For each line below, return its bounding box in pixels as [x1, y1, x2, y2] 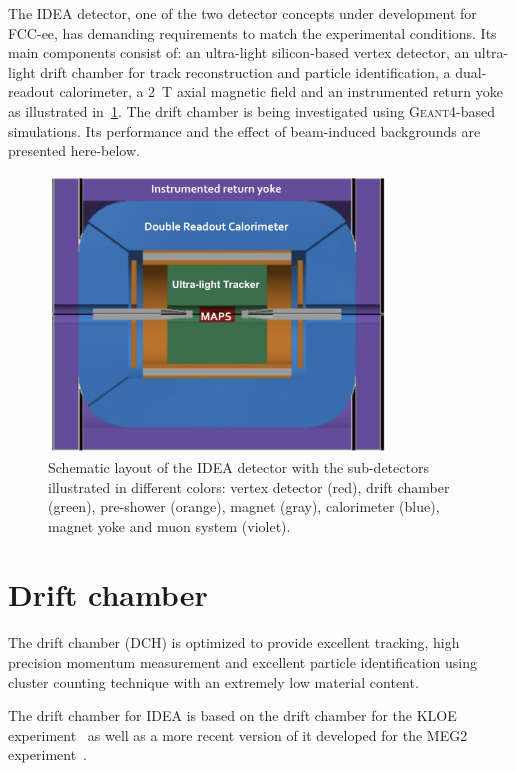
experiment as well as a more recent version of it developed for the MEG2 [8, 724, 468, 745]
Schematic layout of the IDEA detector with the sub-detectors [48, 456, 429, 477]
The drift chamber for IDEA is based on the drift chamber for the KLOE [8, 705, 457, 726]
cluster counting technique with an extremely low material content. [8, 671, 419, 692]
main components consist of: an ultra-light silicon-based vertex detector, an [8, 42, 470, 63]
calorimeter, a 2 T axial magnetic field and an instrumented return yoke [59, 81, 503, 102]
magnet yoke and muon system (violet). [48, 515, 291, 536]
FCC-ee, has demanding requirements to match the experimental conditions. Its [8, 22, 497, 43]
